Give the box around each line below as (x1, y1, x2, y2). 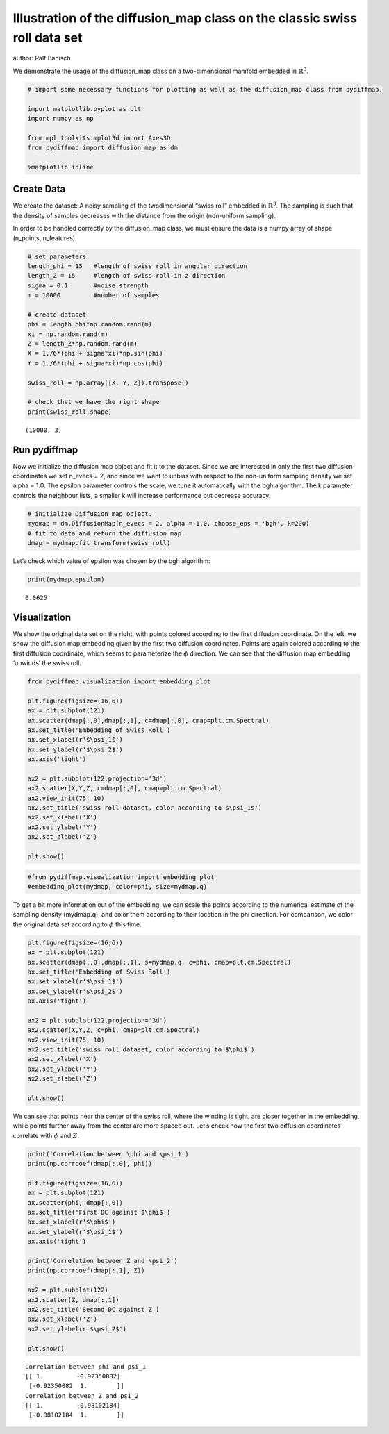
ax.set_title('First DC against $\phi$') (27, 1208, 171, 1217)
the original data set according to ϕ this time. (13, 920, 142, 928)
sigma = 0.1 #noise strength (27, 281, 149, 290)
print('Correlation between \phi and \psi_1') (27, 1150, 189, 1158)
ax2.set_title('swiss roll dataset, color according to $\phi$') (27, 1046, 255, 1053)
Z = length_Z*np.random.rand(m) (27, 340, 138, 348)
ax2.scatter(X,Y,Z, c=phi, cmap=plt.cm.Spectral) (27, 1026, 200, 1034)
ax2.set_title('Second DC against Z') (27, 1306, 160, 1313)
